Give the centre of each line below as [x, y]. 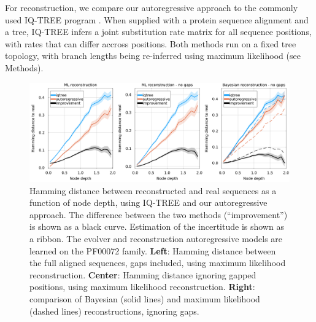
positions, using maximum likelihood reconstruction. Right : [142, 287]
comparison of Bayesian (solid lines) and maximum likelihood [145, 298]
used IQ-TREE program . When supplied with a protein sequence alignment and [157, 19]
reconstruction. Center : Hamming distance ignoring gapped [143, 274]
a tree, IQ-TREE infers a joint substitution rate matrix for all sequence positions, [158, 32]
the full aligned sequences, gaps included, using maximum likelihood [158, 263]
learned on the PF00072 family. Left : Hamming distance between [153, 250]
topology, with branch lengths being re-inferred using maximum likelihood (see [153, 56]
